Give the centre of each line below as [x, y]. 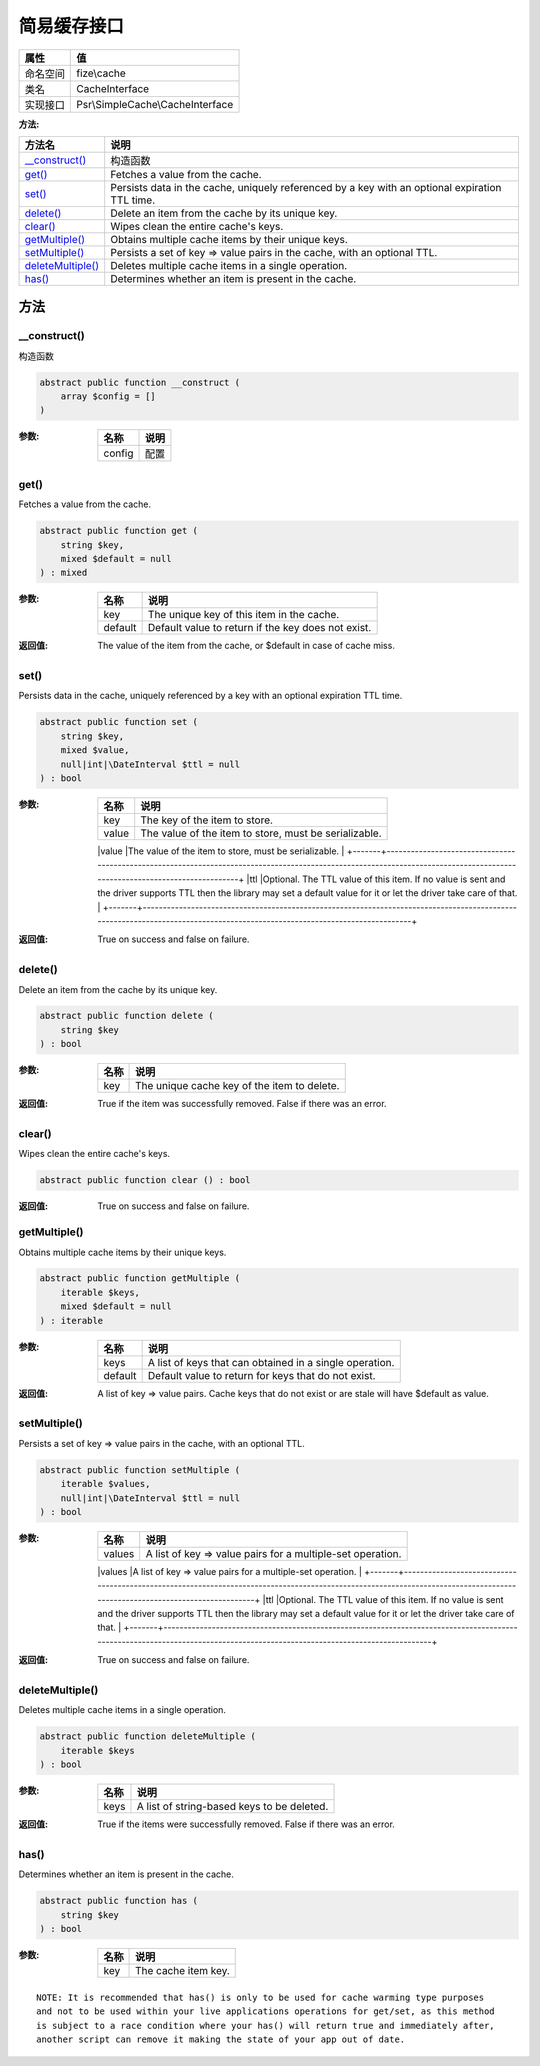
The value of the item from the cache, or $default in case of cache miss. [246, 646]
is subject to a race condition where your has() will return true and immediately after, [265, 2025]
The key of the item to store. [207, 820]
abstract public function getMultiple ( [139, 1278]
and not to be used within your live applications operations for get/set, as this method [265, 2011]
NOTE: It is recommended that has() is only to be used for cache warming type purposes [260, 1998]
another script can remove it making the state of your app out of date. [221, 2039]
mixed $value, [95, 750]
